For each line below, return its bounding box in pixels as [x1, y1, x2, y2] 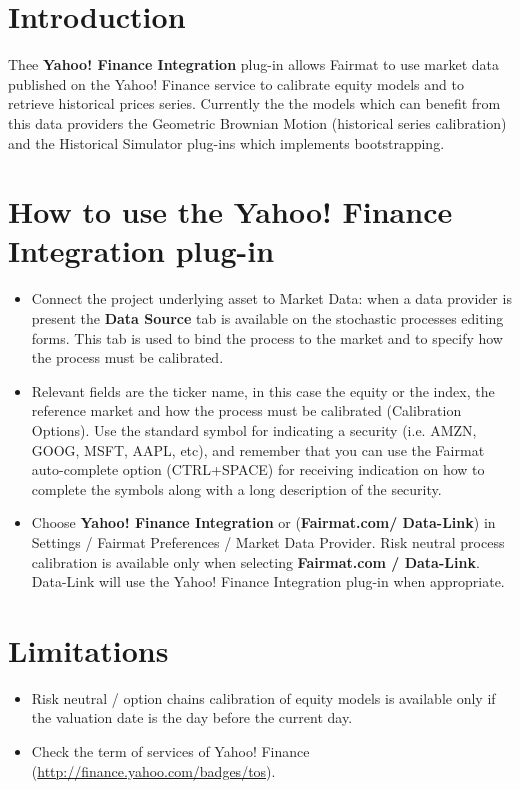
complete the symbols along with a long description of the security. [31, 478, 442, 499]
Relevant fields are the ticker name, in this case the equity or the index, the [31, 380, 495, 401]
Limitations [8, 629, 169, 670]
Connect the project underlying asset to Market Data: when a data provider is [31, 288, 512, 309]
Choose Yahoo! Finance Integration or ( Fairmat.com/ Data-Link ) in [31, 512, 496, 533]
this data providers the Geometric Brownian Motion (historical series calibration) [8, 112, 507, 133]
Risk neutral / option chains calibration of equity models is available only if [31, 687, 496, 708]
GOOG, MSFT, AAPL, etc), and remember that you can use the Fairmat [31, 439, 485, 460]
